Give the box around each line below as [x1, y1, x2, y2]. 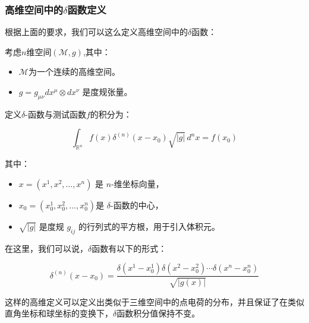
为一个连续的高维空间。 [28, 65, 120, 78]
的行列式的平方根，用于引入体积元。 [78, 220, 220, 232]
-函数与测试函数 [25, 107, 86, 120]
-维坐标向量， [111, 177, 164, 189]
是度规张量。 [82, 85, 133, 97]
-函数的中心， [111, 198, 163, 211]
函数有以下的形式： [92, 242, 167, 254]
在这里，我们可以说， [5, 242, 88, 254]
